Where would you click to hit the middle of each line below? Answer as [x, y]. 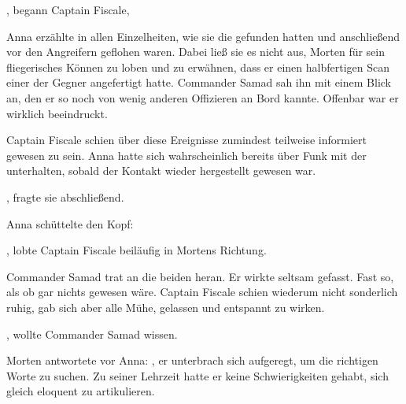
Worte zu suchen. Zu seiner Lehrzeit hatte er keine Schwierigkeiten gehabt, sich [197, 375]
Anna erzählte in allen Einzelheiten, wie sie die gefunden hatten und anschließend [203, 36]
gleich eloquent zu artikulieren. [81, 391]
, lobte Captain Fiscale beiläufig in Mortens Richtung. [137, 250]
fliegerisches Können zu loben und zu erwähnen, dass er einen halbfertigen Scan [198, 67]
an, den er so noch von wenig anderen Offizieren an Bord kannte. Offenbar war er [203, 97]
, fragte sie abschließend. [65, 196]
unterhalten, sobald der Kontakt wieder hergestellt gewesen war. [161, 170]
